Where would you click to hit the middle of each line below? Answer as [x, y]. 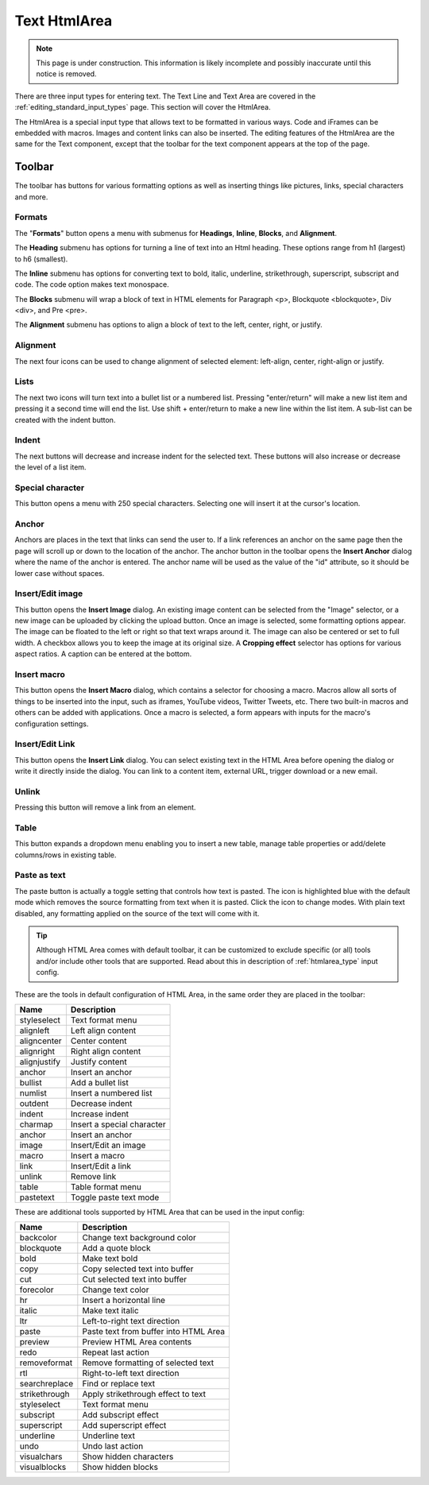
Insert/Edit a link [100, 1166]
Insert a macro [98, 1155]
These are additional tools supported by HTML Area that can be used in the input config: [160, 1212]
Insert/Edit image [49, 594]
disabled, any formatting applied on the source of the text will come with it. [137, 913]
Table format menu [106, 1186]
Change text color [116, 1290]
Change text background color [139, 1238]
